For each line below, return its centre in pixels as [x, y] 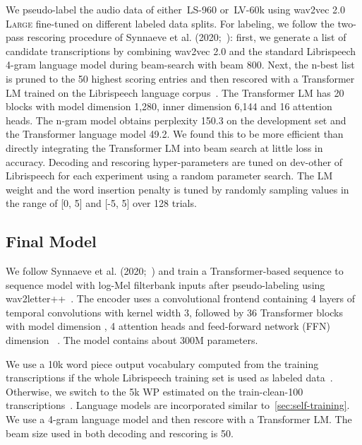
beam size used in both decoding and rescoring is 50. [120, 433]
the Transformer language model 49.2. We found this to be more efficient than [175, 134]
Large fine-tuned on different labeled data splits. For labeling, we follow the [170, 23]
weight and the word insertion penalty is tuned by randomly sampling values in [177, 189]
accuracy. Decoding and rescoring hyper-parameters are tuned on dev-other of [174, 161]
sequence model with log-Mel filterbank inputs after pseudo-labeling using [165, 284]
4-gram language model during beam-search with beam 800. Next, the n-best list [180, 65]
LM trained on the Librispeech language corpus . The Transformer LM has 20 [175, 92]
